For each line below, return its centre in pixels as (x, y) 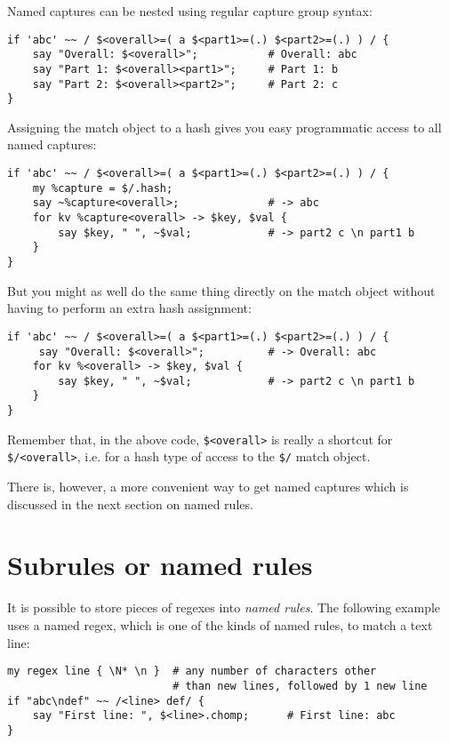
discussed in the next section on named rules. (130, 503)
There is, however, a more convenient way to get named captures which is (208, 487)
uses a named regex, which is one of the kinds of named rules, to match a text (220, 625)
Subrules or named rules (160, 565)
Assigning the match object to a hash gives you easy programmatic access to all (224, 127)
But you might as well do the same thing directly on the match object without (221, 290)
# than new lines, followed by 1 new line (300, 686)
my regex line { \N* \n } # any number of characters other (192, 671)
